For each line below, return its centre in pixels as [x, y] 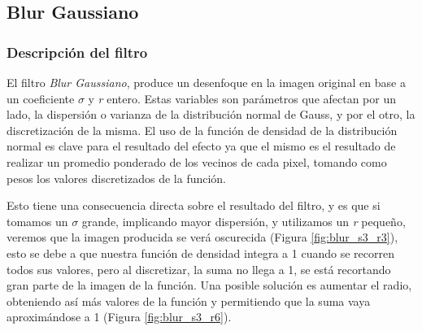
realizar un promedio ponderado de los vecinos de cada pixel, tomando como [197, 161]
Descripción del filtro [77, 52]
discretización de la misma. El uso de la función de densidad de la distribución [202, 130]
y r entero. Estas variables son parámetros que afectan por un [242, 98]
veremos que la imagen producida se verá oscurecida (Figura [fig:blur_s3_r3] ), [202, 237]
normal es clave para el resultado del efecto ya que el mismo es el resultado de [201, 146]
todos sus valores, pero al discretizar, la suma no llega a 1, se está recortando [199, 269]
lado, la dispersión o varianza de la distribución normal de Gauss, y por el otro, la [211, 114]
